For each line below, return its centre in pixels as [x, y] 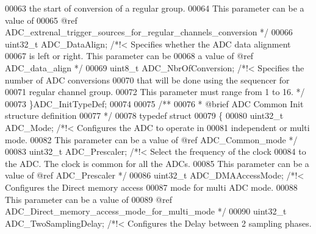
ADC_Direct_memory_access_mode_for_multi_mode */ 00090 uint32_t [146, 211]
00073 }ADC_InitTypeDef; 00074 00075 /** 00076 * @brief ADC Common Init [154, 103]
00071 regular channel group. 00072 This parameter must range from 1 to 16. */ [155, 92]
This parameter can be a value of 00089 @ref [88, 199]
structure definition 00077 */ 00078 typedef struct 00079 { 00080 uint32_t [144, 115]
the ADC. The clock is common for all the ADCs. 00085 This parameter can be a [157, 163]
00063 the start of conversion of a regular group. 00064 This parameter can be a [155, 8]
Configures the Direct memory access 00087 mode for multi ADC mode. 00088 [151, 187]
